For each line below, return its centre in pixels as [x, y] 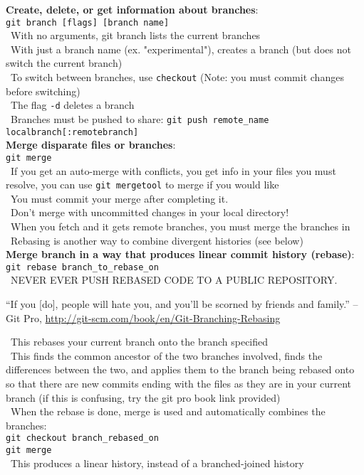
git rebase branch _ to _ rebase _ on [82, 267]
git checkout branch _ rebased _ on [82, 438]
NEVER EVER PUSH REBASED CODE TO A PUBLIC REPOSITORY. [174, 280]
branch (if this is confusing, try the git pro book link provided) [143, 397]
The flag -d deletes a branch [72, 105]
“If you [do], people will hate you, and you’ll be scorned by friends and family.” [178, 303]
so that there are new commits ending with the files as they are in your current [179, 383]
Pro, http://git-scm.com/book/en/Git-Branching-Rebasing [152, 317]
